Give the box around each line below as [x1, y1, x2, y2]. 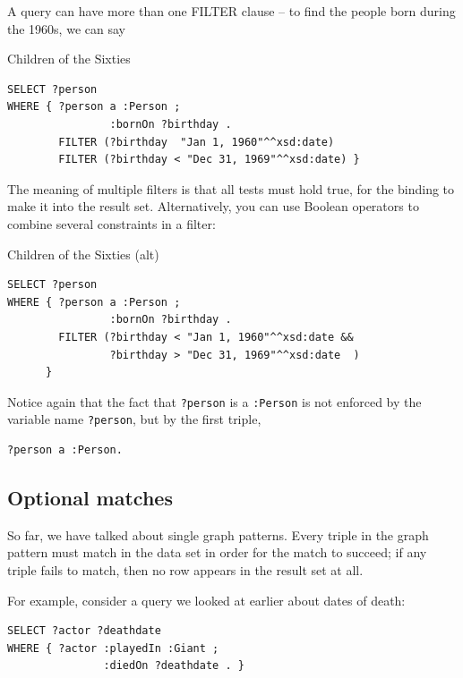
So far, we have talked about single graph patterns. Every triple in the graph [7, 525, 429, 544]
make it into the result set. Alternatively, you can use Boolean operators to [7, 197, 419, 216]
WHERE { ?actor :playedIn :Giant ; [7, 641, 219, 655]
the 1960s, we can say [7, 19, 125, 38]
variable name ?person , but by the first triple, [7, 410, 262, 428]
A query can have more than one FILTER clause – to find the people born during [7, 2, 456, 20]
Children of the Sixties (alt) [7, 244, 159, 263]
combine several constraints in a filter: [7, 214, 216, 233]
